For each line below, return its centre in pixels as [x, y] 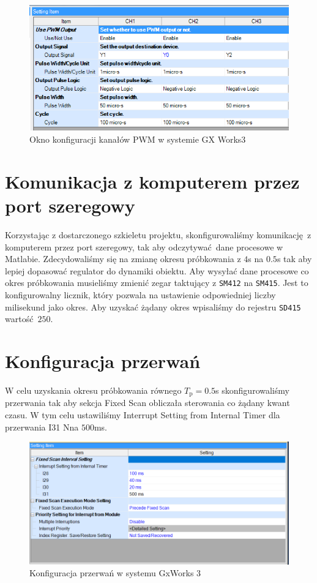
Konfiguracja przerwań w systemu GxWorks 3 [115, 573]
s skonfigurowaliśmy [252, 390]
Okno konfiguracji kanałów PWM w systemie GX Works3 [138, 139]
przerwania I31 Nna [42, 427]
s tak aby [294, 259]
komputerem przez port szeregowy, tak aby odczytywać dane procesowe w [144, 246]
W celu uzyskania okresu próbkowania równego [93, 390]
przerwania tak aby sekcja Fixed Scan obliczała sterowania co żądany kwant [147, 403]
